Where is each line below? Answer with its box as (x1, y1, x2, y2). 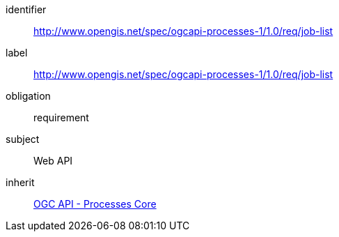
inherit (6, 176, 35, 188)
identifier (6, 3, 47, 15)
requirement (33, 112, 89, 123)
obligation (6, 90, 51, 102)
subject (6, 133, 40, 145)
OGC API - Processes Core (33, 198, 157, 210)
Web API (33, 155, 73, 167)
